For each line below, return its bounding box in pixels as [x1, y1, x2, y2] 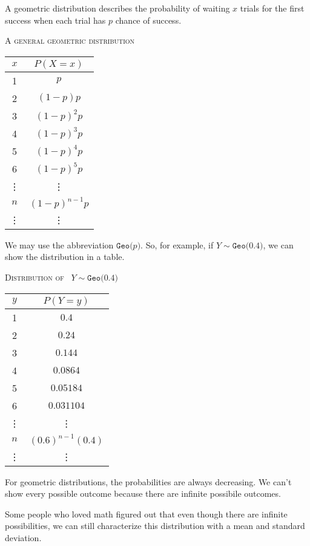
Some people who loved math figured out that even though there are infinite [5, 507, 288, 520]
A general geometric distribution [5, 34, 135, 47]
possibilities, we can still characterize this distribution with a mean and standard [5, 519, 305, 532]
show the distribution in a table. [5, 250, 125, 263]
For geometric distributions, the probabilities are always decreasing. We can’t [5, 475, 292, 488]
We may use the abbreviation [5, 238, 114, 251]
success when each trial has [5, 13, 106, 26]
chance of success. [115, 13, 182, 26]
